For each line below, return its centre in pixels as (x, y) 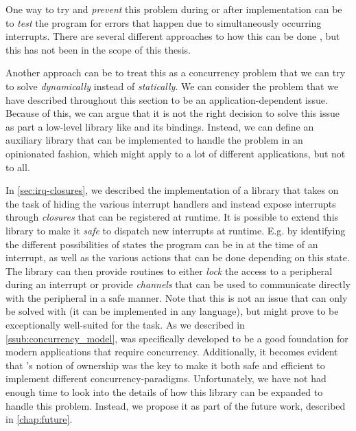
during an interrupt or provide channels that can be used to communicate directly (178, 284)
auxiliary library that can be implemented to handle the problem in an (154, 140)
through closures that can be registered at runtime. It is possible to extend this (172, 217)
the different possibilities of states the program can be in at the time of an (162, 244)
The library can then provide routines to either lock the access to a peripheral (169, 270)
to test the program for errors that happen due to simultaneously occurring (164, 22)
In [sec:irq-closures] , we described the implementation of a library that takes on (172, 190)
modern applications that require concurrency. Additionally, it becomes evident (172, 352)
